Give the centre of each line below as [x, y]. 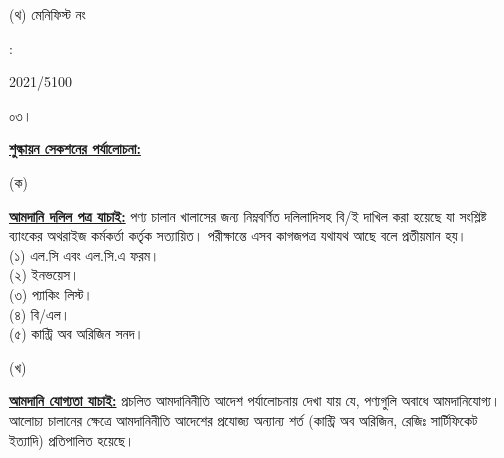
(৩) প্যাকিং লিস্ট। [51, 293]
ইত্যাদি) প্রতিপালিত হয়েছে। [72, 439]
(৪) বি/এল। [40, 313]
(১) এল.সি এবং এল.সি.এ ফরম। [84, 254]
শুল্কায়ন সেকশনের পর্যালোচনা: [75, 148]
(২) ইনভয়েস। [44, 274]
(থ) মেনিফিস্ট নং [47, 14]
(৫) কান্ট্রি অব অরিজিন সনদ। [76, 333]
